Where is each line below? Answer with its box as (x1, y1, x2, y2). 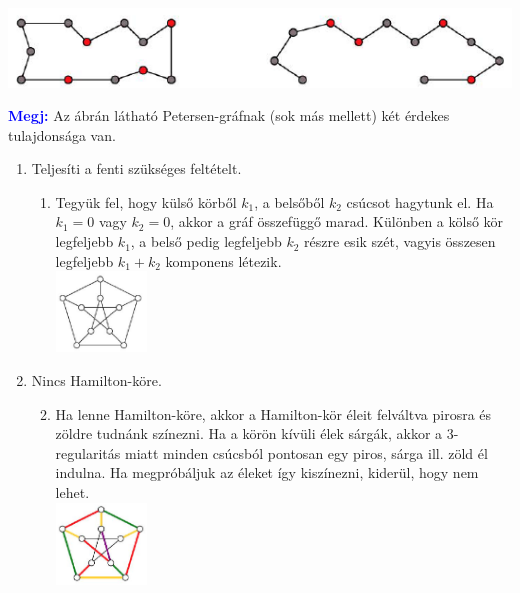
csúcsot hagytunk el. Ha (346, 191, 494, 212)
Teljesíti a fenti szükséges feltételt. (31, 158, 242, 179)
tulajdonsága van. (8, 124, 116, 145)
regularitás (55, 442, 121, 463)
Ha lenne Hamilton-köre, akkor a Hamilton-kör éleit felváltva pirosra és (55, 403, 492, 424)
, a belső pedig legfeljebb (130, 231, 282, 252)
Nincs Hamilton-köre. (31, 369, 162, 390)
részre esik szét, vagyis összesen (304, 231, 496, 252)
